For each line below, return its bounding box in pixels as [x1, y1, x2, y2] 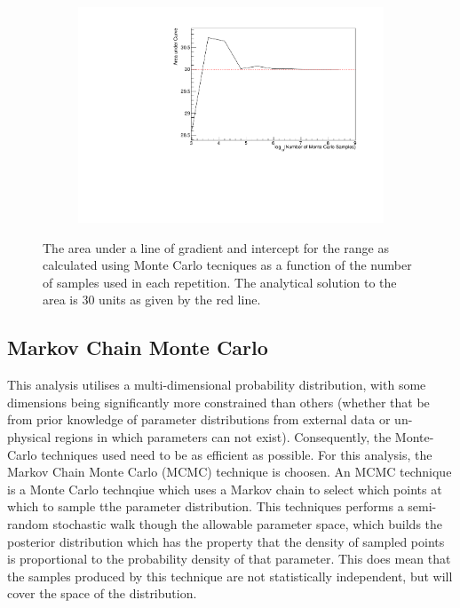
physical [7, 428, 52, 446]
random [7, 515, 49, 533]
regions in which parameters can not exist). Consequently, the [54, 428, 392, 446]
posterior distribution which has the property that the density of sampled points [7, 532, 445, 550]
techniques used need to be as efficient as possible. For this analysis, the [41, 445, 432, 463]
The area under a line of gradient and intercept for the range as [43, 238, 389, 257]
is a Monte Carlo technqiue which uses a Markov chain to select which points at [7, 479, 442, 498]
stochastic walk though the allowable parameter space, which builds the [52, 515, 443, 533]
